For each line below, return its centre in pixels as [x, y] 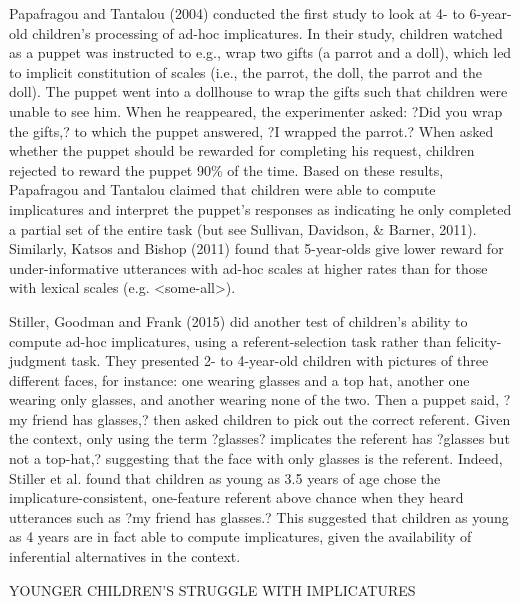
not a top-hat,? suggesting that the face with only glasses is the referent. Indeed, [256, 458]
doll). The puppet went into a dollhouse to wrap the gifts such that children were [258, 91]
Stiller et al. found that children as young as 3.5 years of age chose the [225, 477]
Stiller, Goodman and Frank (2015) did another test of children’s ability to [238, 320]
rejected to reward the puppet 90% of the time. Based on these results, [226, 169]
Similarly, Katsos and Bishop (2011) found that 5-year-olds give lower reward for [256, 248]
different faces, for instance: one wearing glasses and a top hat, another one [239, 379]
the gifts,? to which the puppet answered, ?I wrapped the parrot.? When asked [251, 130]
